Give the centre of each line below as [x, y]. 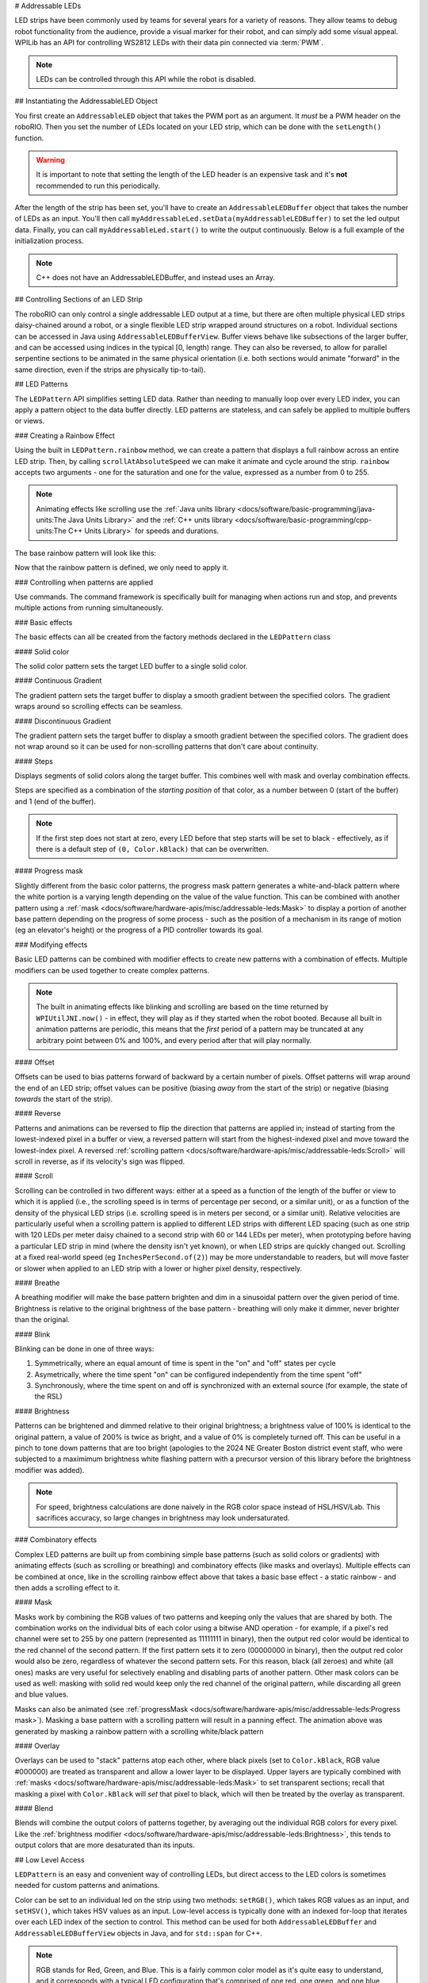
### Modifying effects [51, 945]
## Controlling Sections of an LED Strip [78, 299]
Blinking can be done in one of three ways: [84, 1348]
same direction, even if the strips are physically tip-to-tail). [110, 370]
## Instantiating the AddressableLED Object [86, 101]
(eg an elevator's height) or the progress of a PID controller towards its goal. [139, 930]
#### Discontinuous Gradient [63, 721]
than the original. [42, 1320]
